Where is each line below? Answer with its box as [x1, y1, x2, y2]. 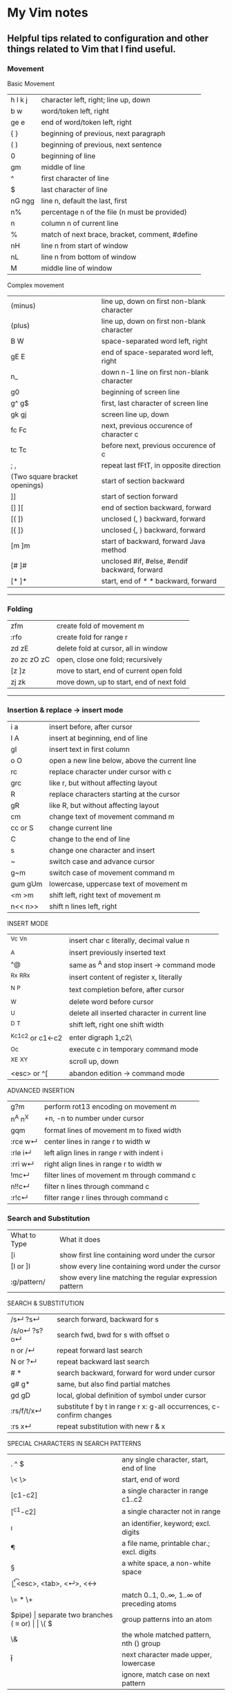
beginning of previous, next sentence [41, 139, 162, 149]
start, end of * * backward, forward [101, 576, 217, 586]
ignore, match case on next [122, 1670, 211, 1679]
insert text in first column [49, 744, 130, 754]
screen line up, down [101, 409, 169, 419]
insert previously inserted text [68, 947, 166, 957]
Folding [7, 604, 33, 614]
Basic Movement [7, 79, 55, 88]
